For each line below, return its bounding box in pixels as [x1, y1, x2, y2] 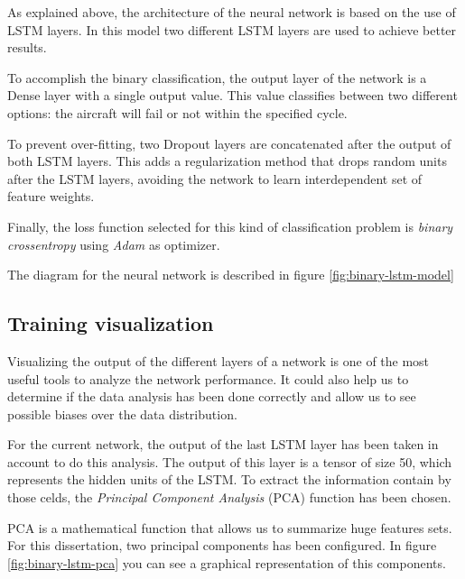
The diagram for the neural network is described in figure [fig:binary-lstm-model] [7, 265, 454, 284]
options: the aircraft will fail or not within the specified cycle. [7, 103, 348, 122]
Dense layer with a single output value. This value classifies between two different [7, 86, 458, 105]
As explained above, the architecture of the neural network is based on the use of [7, 3, 456, 21]
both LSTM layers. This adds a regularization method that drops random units [7, 152, 447, 170]
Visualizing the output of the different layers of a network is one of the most [7, 351, 430, 370]
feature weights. [7, 187, 95, 206]
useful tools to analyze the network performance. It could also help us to [7, 369, 409, 388]
